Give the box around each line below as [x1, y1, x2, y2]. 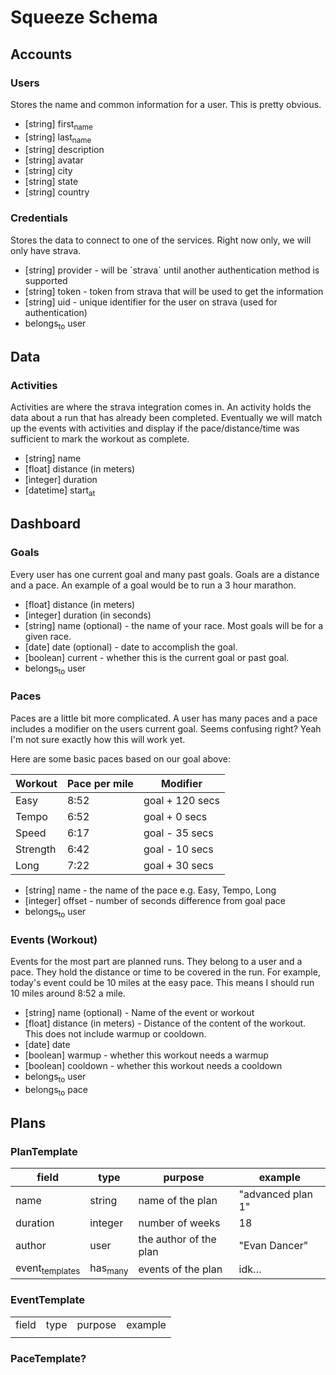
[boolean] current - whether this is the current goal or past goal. [24, 651, 290, 663]
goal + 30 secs [143, 858, 214, 872]
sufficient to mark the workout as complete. [10, 433, 190, 445]
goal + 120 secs [143, 793, 221, 807]
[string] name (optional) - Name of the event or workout [24, 1006, 255, 1018]
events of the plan [138, 1262, 223, 1276]
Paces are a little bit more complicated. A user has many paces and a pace [10, 712, 318, 724]
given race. [24, 630, 72, 642]
